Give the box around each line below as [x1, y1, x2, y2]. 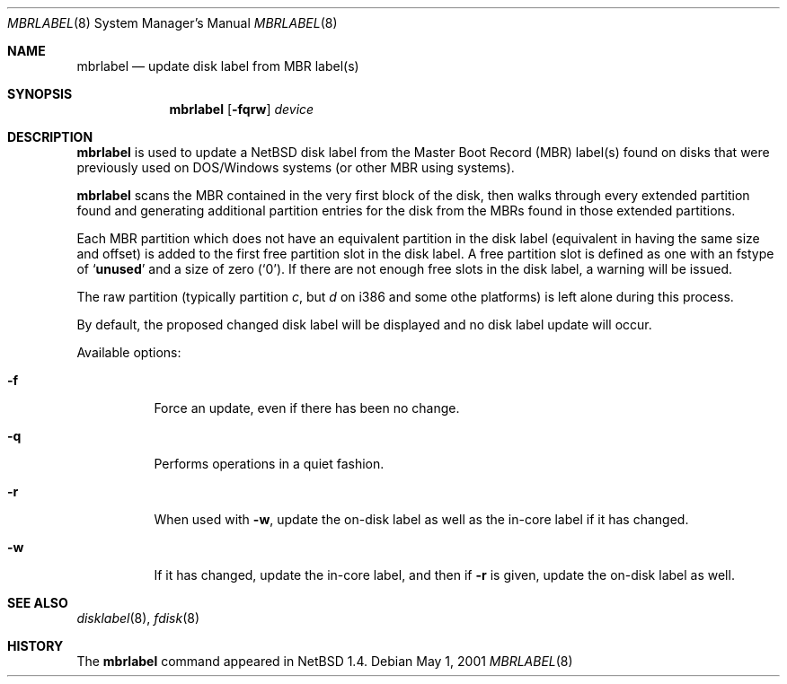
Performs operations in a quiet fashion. [154, 456, 385, 471]
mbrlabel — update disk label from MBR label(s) [76, 58, 359, 74]
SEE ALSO [7, 595, 68, 610]
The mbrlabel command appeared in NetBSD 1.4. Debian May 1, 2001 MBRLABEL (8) [76, 653, 573, 669]
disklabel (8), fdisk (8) [76, 610, 200, 626]
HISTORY [7, 638, 64, 653]
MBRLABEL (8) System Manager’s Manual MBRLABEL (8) [7, 15, 338, 31]
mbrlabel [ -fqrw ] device [169, 101, 314, 117]
